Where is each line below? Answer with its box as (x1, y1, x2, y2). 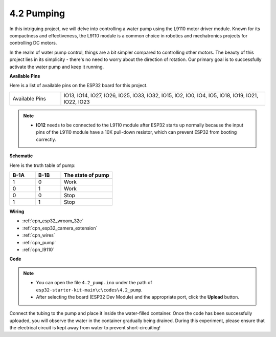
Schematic (9, 153, 33, 159)
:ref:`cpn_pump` (22, 239, 56, 245)
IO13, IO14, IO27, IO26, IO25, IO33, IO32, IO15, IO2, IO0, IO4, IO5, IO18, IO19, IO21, (63, 92, 259, 99)
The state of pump (64, 172, 109, 179)
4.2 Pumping (9, 8, 65, 19)
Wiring (9, 208, 25, 215)
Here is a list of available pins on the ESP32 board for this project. (9, 82, 148, 89)
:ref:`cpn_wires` (22, 232, 56, 238)
